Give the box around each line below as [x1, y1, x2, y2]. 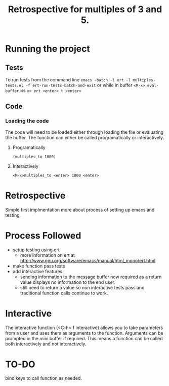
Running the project [5, 43, 90, 54]
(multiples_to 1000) [12, 154, 56, 159]
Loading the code [5, 117, 49, 125]
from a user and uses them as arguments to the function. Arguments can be [5, 330, 163, 336]
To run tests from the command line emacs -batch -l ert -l [5, 77, 131, 82]
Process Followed [5, 230, 81, 241]
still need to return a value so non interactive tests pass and [20, 284, 145, 290]
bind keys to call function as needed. [5, 375, 82, 381]
